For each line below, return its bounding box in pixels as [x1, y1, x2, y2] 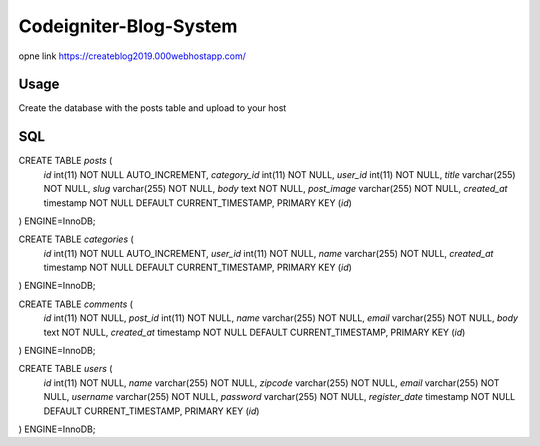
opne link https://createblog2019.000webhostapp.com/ [18, 50, 247, 62]
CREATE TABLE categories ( [18, 233, 134, 245]
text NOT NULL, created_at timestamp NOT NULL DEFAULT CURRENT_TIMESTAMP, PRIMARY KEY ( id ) [43, 326, 466, 338]
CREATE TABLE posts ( [18, 155, 113, 167]
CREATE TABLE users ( [18, 363, 113, 375]
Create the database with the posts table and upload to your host [18, 102, 287, 114]
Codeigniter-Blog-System [18, 15, 238, 37]
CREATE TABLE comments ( [18, 298, 134, 310]
